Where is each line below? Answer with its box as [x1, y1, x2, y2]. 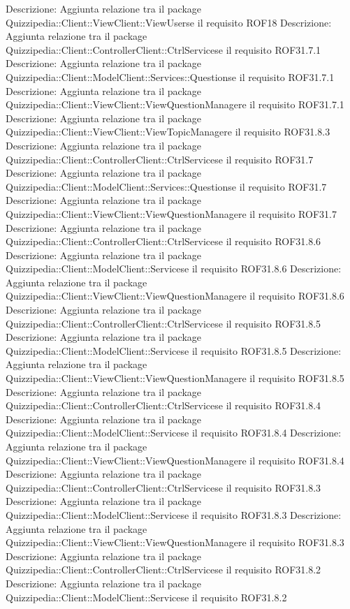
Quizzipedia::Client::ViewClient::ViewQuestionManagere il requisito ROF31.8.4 [6, 453, 344, 467]
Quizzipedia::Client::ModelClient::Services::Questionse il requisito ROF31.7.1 [6, 69, 335, 84]
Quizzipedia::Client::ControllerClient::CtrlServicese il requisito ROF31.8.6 [6, 234, 321, 249]
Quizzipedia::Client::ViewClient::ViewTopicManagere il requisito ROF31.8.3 [6, 124, 330, 139]
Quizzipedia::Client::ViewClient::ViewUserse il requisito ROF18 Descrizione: [6, 15, 332, 29]
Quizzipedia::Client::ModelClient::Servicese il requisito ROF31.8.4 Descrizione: [6, 425, 342, 440]
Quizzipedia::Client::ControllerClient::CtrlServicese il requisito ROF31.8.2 [6, 562, 321, 577]
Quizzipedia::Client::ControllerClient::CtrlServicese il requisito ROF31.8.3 [6, 480, 321, 494]
